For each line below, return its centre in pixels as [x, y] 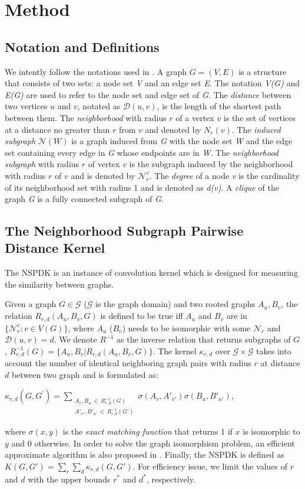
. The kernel [175, 351]
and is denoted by [103, 175]
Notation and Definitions [82, 46]
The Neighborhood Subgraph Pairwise [124, 231]
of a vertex [195, 117]
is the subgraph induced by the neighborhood [211, 164]
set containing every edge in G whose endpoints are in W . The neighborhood [142, 152]
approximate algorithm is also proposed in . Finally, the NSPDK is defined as [145, 454]
